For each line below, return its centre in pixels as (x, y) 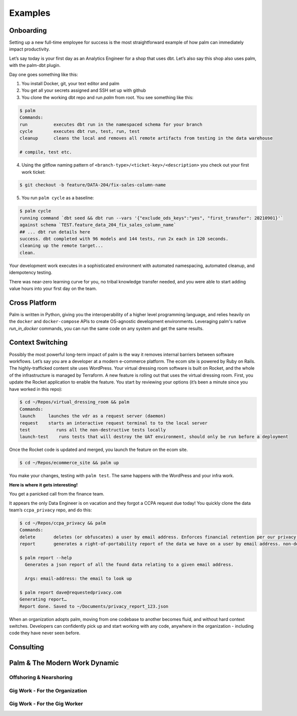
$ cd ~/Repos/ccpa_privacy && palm (63, 523)
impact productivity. (29, 49)
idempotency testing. (31, 273)
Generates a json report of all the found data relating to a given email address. (129, 565)
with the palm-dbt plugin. (35, 65)
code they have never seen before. (45, 633)
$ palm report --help (46, 558)
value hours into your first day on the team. (53, 288)
